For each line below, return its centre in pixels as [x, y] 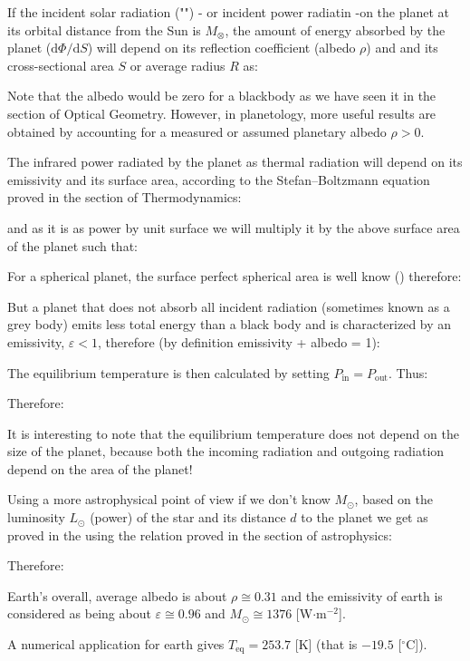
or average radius [177, 65]
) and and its [402, 48]
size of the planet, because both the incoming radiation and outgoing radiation [226, 451]
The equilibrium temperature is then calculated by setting [168, 372]
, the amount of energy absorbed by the [335, 29]
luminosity [36, 517]
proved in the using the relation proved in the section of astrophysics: [200, 535]
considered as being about [79, 613]
